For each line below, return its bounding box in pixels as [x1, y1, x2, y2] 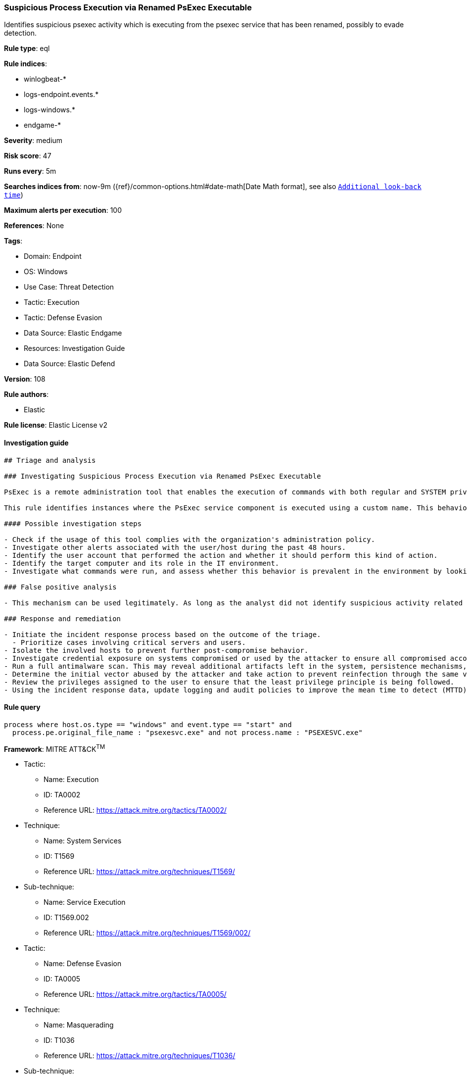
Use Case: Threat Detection [24, 283, 114, 292]
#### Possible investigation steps [4, 519, 142, 528]
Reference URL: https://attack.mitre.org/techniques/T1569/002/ [44, 929, 251, 937]
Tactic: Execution [24, 298, 80, 307]
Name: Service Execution [44, 898, 126, 907]
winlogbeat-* [24, 75, 66, 84]
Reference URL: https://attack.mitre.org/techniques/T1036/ [44, 1051, 235, 1060]
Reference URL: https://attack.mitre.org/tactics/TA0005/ [44, 990, 227, 999]
